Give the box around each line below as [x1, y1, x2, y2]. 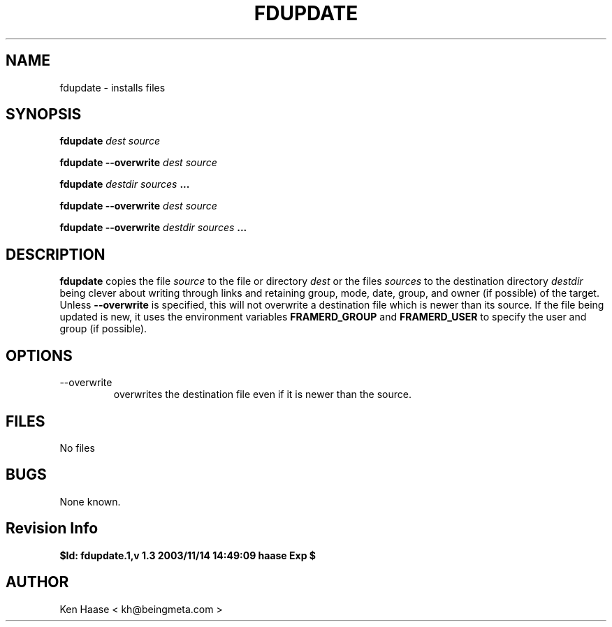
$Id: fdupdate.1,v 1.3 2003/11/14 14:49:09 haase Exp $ [59, 549, 316, 561]
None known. [59, 495, 121, 508]
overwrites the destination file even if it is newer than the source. [113, 388, 411, 401]
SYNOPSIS [6, 105, 82, 124]
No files [59, 441, 95, 454]
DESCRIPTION [6, 245, 105, 263]
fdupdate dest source [59, 135, 160, 147]
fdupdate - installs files [59, 81, 166, 94]
